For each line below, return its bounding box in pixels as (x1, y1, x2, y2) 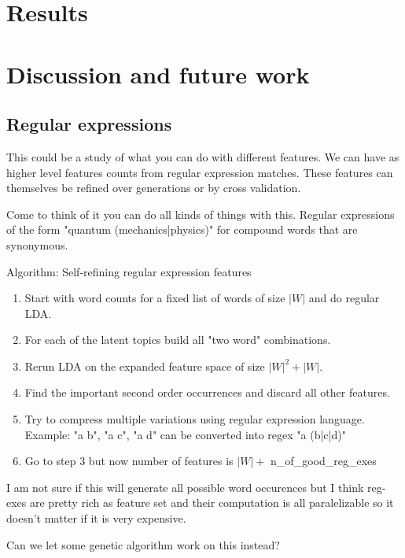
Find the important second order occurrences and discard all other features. (24, 384, 390, 401)
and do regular (308, 290, 380, 306)
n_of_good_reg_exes (271, 453, 377, 469)
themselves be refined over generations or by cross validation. (6, 179, 301, 196)
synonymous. (6, 236, 68, 253)
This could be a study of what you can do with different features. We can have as (6, 148, 399, 164)
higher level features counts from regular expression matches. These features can (6, 164, 393, 180)
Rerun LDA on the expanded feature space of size (24, 357, 265, 374)
